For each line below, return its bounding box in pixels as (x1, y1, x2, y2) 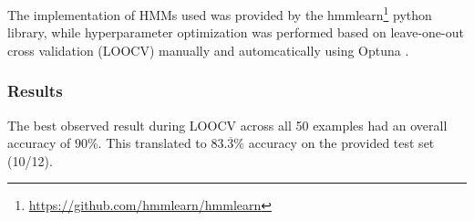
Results (7, 79, 63, 102)
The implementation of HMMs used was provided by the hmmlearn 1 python (7, 3, 432, 24)
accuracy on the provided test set (248, 133, 435, 153)
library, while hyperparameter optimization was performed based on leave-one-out (7, 23, 464, 42)
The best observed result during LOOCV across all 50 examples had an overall (7, 115, 448, 134)
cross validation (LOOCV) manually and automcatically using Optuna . (7, 40, 409, 59)
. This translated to (98, 133, 207, 153)
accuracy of (7, 133, 71, 153)
